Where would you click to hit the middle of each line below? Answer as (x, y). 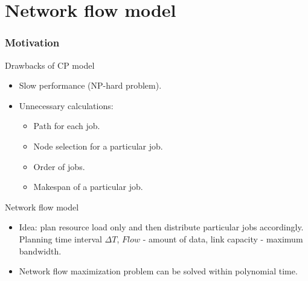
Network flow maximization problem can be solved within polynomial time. (158, 271)
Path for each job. (67, 126)
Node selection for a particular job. (98, 146)
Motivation (32, 43)
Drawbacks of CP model (50, 65)
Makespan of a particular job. (88, 187)
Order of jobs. (59, 166)
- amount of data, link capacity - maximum (223, 238)
